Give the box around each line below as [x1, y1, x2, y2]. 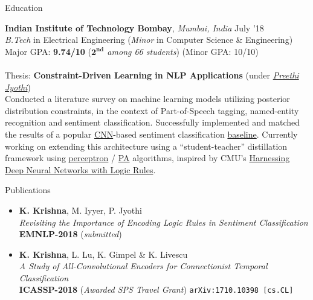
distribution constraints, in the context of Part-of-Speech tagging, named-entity [5, 104, 299, 116]
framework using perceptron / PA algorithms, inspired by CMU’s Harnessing [5, 152, 290, 164]
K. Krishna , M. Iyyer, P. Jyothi [19, 203, 142, 216]
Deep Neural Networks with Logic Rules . [5, 163, 156, 176]
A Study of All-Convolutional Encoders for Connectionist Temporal [19, 260, 268, 272]
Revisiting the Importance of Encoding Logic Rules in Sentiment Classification [19, 215, 308, 228]
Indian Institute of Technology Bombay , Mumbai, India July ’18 [5, 21, 264, 34]
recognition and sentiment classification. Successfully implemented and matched [5, 116, 300, 129]
